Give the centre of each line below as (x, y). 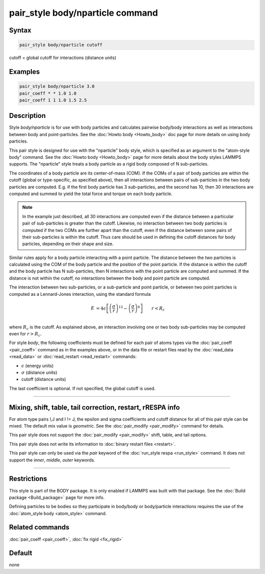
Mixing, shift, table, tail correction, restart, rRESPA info (94, 407)
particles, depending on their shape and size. (68, 244)
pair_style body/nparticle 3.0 (57, 86)
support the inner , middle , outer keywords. (52, 460)
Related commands (39, 528)
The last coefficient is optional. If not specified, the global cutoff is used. (82, 388)
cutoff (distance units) (44, 379)
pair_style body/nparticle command (83, 13)
